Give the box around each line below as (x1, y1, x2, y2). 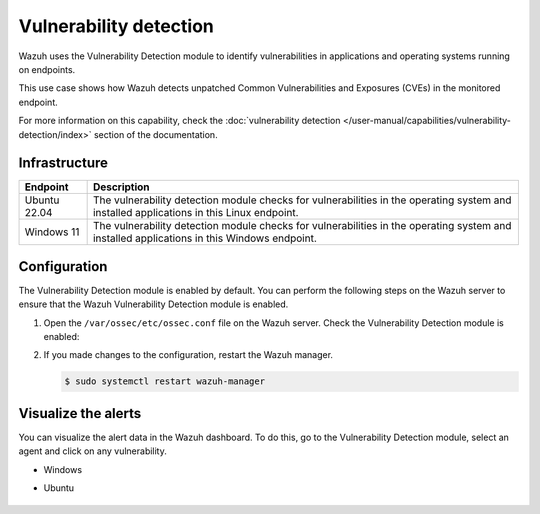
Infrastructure (18, 155, 109, 172)
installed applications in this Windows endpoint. (92, 231, 317, 245)
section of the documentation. (93, 128, 219, 140)
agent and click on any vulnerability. (18, 445, 167, 457)
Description (92, 180, 150, 194)
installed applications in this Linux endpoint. (92, 206, 299, 220)
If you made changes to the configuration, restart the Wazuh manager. (43, 349, 334, 361)
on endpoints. (18, 63, 76, 75)
